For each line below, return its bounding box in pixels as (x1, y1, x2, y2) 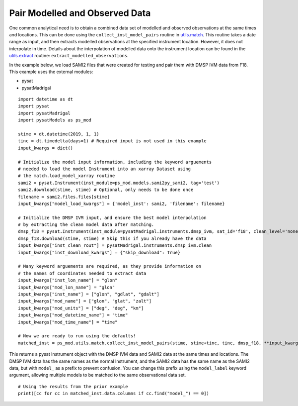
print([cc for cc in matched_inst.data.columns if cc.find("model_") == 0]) (18, 391, 210, 397)
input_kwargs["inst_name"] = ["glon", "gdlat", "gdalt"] (18, 292, 160, 297)
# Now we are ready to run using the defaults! (18, 333, 136, 339)
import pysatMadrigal (18, 110, 71, 116)
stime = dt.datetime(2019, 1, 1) (18, 131, 99, 137)
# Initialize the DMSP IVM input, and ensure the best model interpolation (18, 214, 207, 220)
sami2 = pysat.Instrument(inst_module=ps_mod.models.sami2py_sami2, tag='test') (18, 180, 220, 186)
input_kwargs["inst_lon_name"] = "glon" (18, 278, 118, 283)
